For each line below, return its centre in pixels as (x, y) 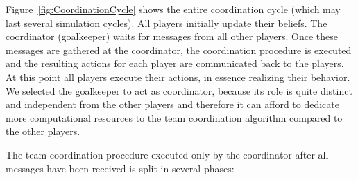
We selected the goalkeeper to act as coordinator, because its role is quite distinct (179, 90)
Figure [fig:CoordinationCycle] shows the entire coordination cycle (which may (173, 9)
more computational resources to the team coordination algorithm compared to (174, 117)
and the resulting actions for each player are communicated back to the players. (175, 63)
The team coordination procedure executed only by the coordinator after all (167, 154)
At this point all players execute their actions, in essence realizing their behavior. (178, 76)
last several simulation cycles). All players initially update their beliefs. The (167, 22)
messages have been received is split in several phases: (120, 168)
